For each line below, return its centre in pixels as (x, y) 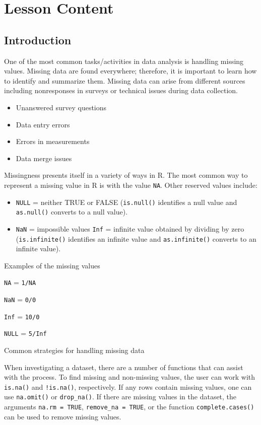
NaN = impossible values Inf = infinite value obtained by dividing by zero (130, 228)
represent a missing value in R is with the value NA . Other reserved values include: (131, 185)
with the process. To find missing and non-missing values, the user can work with (130, 377)
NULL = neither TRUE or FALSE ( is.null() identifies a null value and (126, 202)
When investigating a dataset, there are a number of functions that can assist (124, 367)
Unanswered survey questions (61, 107)
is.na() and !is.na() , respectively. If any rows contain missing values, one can (128, 386)
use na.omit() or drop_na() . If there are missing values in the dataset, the (120, 397)
